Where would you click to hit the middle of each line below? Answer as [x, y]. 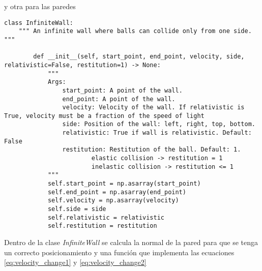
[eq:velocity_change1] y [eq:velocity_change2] [75, 262]
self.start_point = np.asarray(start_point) [124, 184]
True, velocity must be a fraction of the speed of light [104, 116]
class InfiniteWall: [39, 23]
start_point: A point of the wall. [122, 90]
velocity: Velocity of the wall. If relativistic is [153, 108]
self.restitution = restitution [102, 226]
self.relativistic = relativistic [106, 217]
